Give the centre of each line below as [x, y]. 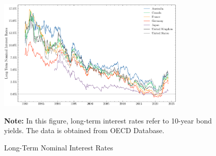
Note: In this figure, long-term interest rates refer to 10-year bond [108, 120]
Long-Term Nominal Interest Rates [59, 147]
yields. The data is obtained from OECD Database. [84, 130]
